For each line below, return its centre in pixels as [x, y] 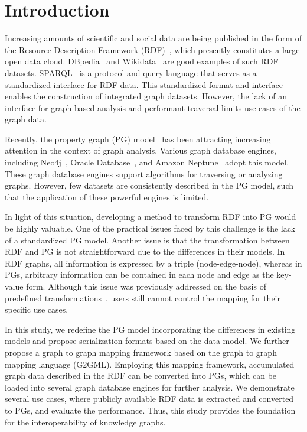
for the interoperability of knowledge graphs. [85, 422]
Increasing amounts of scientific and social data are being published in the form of [153, 38]
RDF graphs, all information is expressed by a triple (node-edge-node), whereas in [153, 263]
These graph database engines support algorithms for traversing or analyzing [144, 173]
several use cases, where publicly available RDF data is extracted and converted [149, 399]
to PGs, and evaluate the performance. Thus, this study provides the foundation [150, 410]
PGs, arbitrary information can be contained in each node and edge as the [139, 275]
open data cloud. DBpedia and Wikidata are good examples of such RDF [142, 61]
